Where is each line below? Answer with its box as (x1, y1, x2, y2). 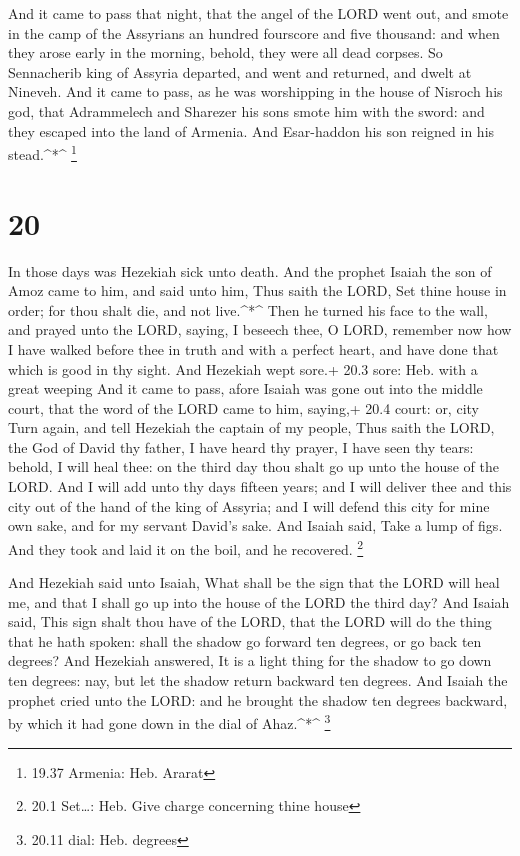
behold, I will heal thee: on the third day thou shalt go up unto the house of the (8, 456, 500, 477)
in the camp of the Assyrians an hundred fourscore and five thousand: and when (8, 22, 500, 43)
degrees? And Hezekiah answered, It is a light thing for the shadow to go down (8, 650, 492, 671)
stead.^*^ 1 (8, 141, 77, 164)
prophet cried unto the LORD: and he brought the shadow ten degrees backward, (8, 689, 508, 710)
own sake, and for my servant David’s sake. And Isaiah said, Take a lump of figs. (8, 515, 503, 536)
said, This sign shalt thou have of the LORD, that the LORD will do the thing (8, 611, 492, 632)
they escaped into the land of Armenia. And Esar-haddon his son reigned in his (8, 120, 495, 141)
